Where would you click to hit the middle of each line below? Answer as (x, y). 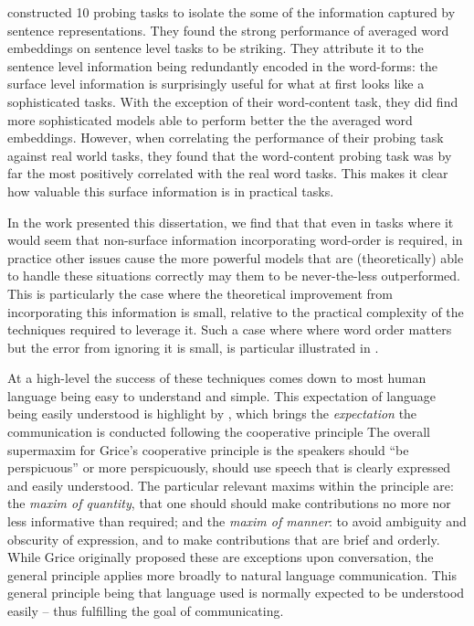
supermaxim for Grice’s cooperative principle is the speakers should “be (208, 449)
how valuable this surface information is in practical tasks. (171, 191)
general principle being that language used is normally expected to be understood (236, 593)
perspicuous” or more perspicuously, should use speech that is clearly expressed (229, 467)
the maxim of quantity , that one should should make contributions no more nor (229, 503)
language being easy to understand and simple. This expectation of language (221, 395)
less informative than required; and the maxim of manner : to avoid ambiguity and (237, 521)
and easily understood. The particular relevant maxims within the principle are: (231, 485)
